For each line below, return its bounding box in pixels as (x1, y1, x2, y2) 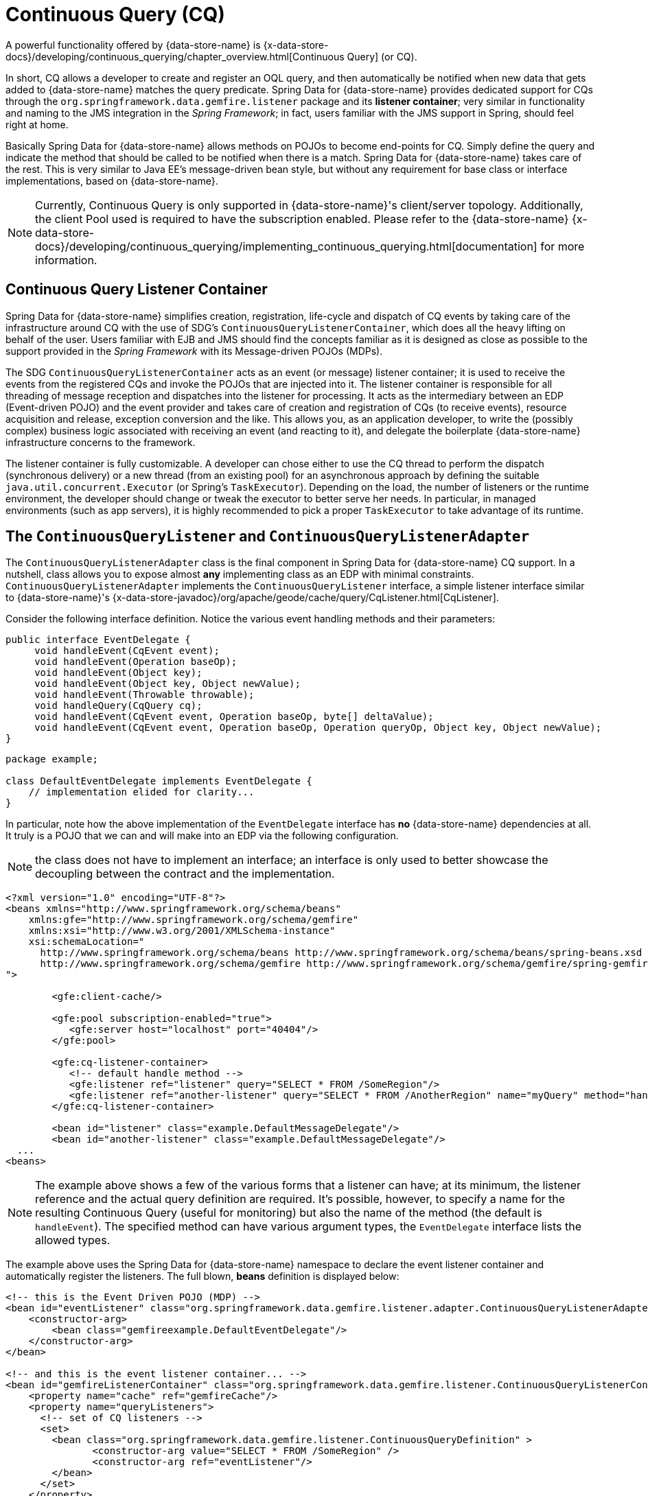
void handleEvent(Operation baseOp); (34, 656, 238, 668)
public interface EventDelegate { (5, 634, 191, 646)
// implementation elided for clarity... (28, 786, 255, 798)
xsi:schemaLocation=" (28, 936, 145, 948)
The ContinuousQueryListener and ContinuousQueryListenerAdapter (5, 528, 530, 546)
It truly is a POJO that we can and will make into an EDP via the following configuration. (5, 830, 399, 842)
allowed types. (35, 1233, 111, 1248)
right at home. (5, 118, 69, 130)
